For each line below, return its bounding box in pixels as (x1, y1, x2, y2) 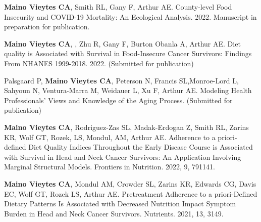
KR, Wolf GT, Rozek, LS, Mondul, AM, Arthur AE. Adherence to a (4, 131, 216, 142)
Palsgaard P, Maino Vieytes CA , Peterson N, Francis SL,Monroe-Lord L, (4, 75, 239, 85)
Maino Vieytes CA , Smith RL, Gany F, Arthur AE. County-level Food (4, 2, 232, 12)
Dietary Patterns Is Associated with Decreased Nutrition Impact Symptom (4, 198, 236, 209)
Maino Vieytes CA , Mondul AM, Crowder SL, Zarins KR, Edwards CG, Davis (4, 178, 256, 189)
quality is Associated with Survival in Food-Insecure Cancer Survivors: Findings (4, 48, 252, 59)
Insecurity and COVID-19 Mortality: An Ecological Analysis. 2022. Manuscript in (4, 11, 257, 22)
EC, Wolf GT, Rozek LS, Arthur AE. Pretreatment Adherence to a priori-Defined (4, 188, 257, 199)
